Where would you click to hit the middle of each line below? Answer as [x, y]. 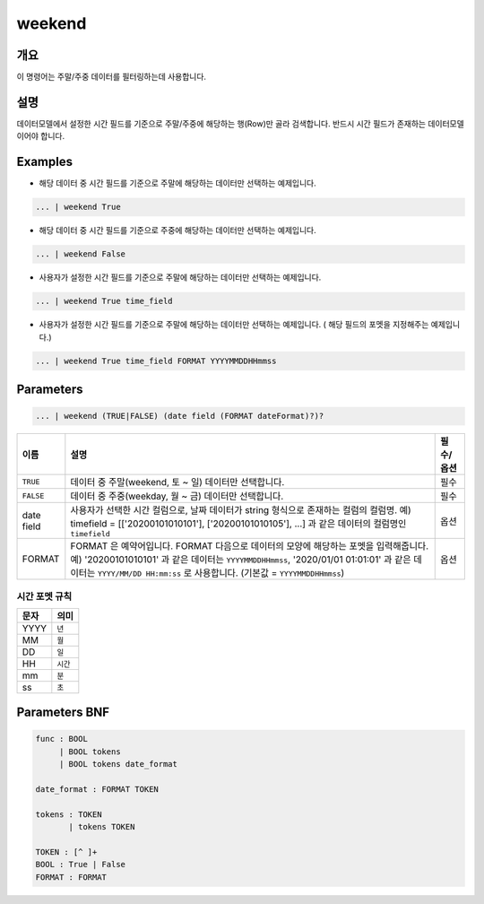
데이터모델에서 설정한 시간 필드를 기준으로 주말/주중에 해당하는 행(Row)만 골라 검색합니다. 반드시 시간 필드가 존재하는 [221, 123]
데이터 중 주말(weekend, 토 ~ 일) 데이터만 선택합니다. [177, 482]
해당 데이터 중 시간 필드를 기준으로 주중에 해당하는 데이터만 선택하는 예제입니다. [178, 230]
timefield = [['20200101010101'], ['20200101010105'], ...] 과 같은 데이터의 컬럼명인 [238, 524]
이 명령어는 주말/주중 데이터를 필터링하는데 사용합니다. [111, 77]
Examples [45, 162]
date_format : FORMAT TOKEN [97, 790]
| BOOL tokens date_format [118, 764]
